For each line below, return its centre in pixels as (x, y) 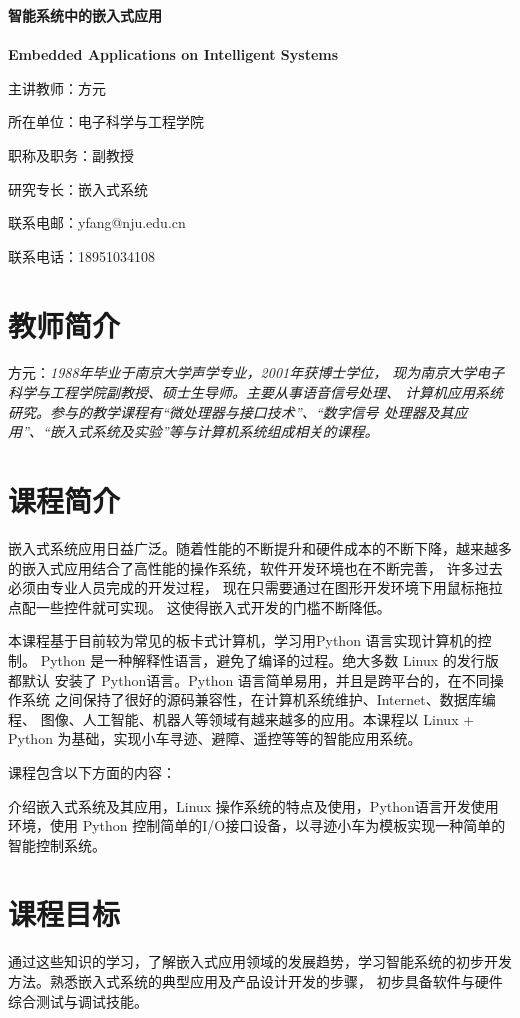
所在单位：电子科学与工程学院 (106, 121)
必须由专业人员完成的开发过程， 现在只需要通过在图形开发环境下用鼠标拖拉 (255, 587)
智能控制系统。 (57, 844)
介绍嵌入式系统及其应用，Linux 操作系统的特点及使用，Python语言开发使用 (253, 805)
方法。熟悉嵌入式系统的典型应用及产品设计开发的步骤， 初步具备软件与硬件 (255, 981)
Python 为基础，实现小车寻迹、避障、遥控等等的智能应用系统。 (215, 738)
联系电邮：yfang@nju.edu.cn (97, 222)
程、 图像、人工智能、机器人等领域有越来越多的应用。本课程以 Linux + (241, 718)
